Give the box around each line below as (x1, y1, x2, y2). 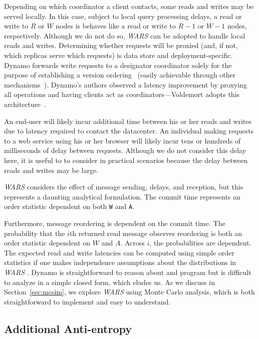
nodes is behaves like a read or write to (56, 20, 176, 31)
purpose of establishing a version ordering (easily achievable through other (4, 69, 236, 80)
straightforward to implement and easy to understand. (4, 296, 171, 306)
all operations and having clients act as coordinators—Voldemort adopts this (4, 89, 240, 99)
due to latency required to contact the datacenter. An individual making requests (4, 125, 254, 136)
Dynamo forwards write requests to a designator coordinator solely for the (4, 59, 232, 70)
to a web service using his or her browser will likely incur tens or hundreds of (4, 135, 241, 145)
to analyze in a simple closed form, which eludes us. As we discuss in (4, 276, 215, 287)
